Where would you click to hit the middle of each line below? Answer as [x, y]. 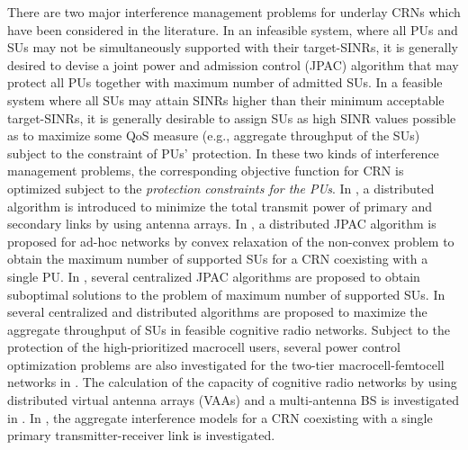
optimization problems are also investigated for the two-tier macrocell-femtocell [226, 364]
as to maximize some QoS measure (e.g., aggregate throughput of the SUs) [214, 135]
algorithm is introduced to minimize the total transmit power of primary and [220, 206]
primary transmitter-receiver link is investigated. [141, 435]
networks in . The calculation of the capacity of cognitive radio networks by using [232, 382]
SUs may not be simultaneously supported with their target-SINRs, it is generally [233, 47]
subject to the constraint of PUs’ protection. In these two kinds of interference [223, 153]
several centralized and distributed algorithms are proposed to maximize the [217, 312]
